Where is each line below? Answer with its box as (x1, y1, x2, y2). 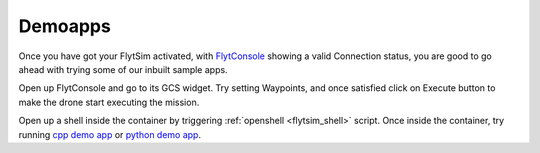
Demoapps (18, 15, 112, 37)
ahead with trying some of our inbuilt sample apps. (18, 63, 229, 75)
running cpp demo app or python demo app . (18, 128, 202, 140)
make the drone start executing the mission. (18, 96, 200, 108)
